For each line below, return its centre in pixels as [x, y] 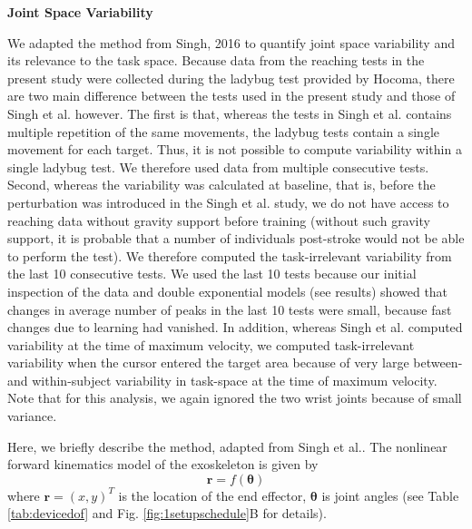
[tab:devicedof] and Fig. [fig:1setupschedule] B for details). [167, 513]
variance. [32, 416]
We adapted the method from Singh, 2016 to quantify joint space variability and [231, 42]
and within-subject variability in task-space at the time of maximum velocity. [222, 380]
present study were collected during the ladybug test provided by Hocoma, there [231, 78]
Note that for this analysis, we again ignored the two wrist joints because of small [235, 398]
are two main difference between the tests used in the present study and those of [231, 96]
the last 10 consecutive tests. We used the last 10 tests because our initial [212, 274]
